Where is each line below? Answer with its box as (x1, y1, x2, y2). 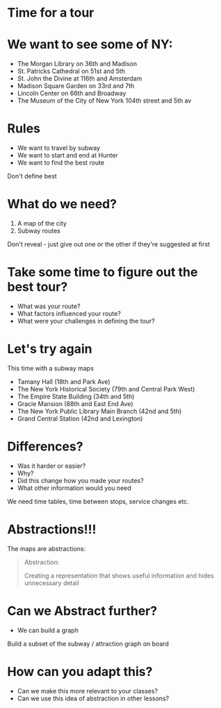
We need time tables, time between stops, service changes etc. (7, 497, 189, 505)
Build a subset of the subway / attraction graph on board (7, 639, 169, 648)
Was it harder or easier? (17, 462, 86, 470)
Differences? (7, 439, 83, 455)
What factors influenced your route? (17, 309, 122, 317)
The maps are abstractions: (7, 544, 86, 553)
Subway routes (17, 227, 61, 235)
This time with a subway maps (7, 364, 94, 372)
